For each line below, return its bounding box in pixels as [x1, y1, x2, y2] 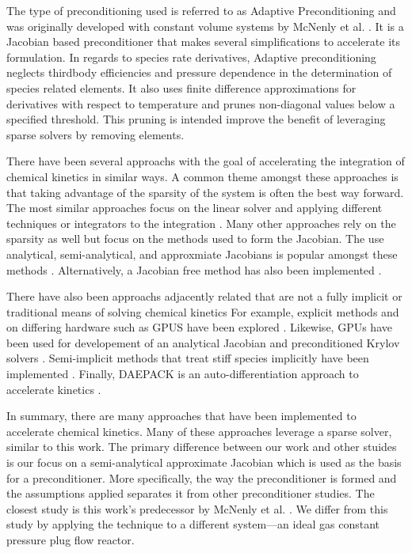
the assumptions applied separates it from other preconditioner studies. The [6, 485, 375, 502]
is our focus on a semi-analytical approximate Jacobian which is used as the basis [6, 454, 402, 471]
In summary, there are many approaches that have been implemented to [6, 407, 357, 424]
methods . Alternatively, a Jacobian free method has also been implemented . [6, 261, 382, 278]
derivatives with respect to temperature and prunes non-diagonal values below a [6, 95, 395, 112]
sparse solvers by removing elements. [6, 126, 185, 142]
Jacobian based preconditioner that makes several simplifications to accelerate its [6, 33, 400, 50]
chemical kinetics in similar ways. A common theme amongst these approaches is [6, 168, 399, 184]
